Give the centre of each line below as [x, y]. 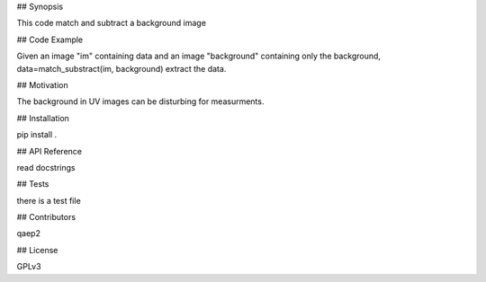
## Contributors [46, 217]
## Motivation [42, 84]
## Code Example [50, 40]
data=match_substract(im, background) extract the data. [121, 68]
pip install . [37, 135]
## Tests [33, 184]
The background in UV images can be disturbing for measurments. [140, 101]
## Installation [43, 118]
